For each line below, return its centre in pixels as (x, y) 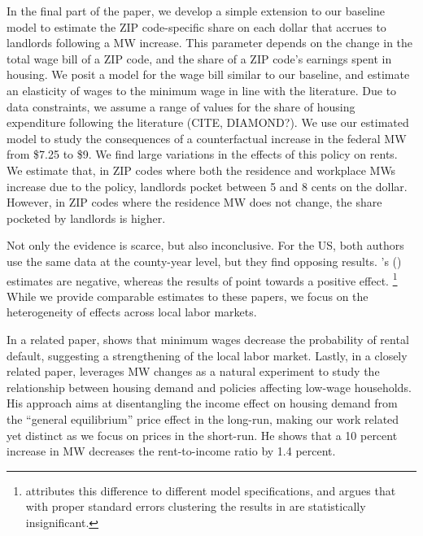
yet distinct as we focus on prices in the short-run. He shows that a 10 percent (202, 435)
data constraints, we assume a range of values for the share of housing (181, 106)
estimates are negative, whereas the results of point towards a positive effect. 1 (202, 279)
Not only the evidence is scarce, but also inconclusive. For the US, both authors (205, 245)
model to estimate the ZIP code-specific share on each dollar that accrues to (196, 26)
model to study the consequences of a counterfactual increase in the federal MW (207, 138)
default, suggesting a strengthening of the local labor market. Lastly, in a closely (207, 355)
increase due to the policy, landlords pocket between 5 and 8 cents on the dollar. (207, 186)
